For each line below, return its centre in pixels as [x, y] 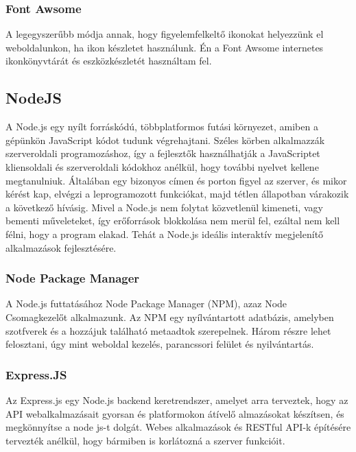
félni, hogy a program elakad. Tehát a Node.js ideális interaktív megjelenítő [165, 234]
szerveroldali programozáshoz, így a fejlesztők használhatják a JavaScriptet [163, 153]
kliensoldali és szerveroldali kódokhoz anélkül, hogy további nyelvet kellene [162, 166]
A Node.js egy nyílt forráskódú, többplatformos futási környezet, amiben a [162, 127]
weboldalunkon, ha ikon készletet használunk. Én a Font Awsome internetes [165, 47]
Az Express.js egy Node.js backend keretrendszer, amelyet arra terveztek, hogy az [177, 400]
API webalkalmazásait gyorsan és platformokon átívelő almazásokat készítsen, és [175, 413]
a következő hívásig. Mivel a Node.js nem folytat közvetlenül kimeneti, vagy [164, 207]
